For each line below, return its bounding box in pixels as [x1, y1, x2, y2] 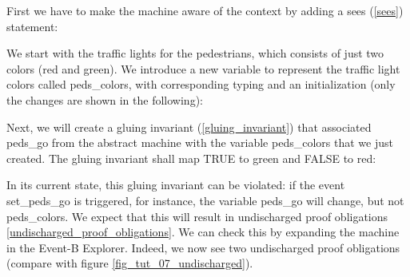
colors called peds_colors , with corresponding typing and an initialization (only [6, 76, 396, 93]
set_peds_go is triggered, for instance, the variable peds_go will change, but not [6, 192, 404, 208]
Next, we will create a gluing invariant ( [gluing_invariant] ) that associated [6, 118, 372, 135]
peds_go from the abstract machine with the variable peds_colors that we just [6, 134, 393, 151]
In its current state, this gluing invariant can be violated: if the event [6, 176, 345, 193]
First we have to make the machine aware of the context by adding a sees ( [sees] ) [6, 2, 404, 18]
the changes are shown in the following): [6, 91, 203, 108]
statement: [6, 18, 58, 34]
